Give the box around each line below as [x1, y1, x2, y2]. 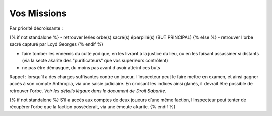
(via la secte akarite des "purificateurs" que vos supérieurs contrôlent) [22, 58, 168, 64]
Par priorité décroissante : [9, 25, 63, 31]
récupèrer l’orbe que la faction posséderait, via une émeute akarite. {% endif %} [9, 104, 176, 110]
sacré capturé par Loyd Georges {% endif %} [9, 41, 103, 47]
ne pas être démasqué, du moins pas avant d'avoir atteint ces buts [22, 64, 161, 70]
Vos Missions [9, 8, 67, 19]
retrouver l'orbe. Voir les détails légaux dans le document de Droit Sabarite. [9, 88, 167, 94]
